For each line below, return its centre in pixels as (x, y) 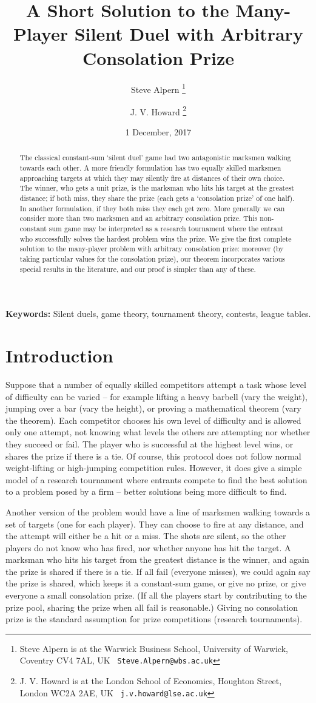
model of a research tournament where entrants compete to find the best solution (156, 479)
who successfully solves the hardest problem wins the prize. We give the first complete (156, 238)
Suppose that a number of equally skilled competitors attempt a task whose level (156, 384)
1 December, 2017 (158, 132)
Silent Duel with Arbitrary (189, 34)
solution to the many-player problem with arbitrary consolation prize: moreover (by (152, 249)
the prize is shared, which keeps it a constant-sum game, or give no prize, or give (156, 583)
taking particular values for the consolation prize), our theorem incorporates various (152, 258)
